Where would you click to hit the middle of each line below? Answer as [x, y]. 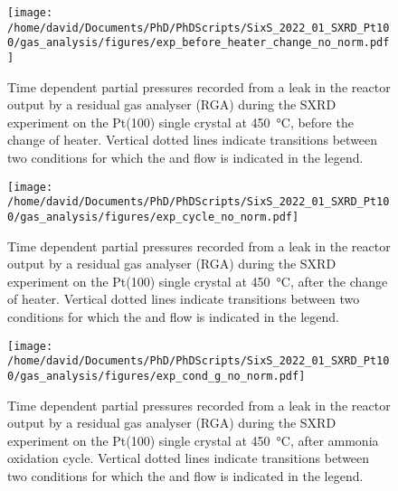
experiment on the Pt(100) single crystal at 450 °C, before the [180, 122]
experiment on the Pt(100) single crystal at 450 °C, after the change [198, 281]
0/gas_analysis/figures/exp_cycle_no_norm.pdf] [153, 217]
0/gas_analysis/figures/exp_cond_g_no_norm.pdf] [156, 376]
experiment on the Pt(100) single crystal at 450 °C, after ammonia [193, 440]
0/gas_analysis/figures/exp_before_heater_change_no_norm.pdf [199, 43]
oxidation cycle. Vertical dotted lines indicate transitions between [189, 458]
